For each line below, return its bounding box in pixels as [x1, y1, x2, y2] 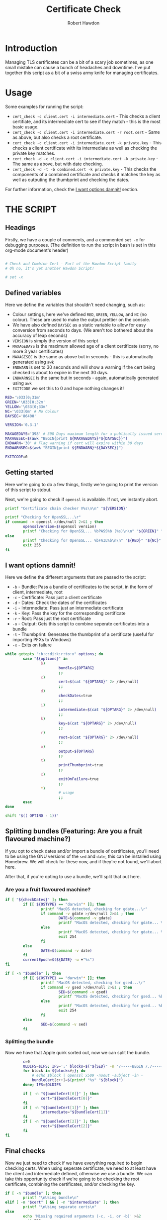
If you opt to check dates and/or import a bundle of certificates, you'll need [5, 848, 159, 854]
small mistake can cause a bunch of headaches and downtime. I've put [5, 64, 151, 70]
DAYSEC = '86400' [5, 413, 37, 418]
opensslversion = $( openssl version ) [23, 524, 97, 529]
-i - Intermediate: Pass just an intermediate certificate [12, 605, 123, 611]
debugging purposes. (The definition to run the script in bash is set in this [5, 242, 156, 248]
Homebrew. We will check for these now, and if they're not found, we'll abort [5, 858, 162, 864]
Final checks [5, 1147, 46, 1155]
